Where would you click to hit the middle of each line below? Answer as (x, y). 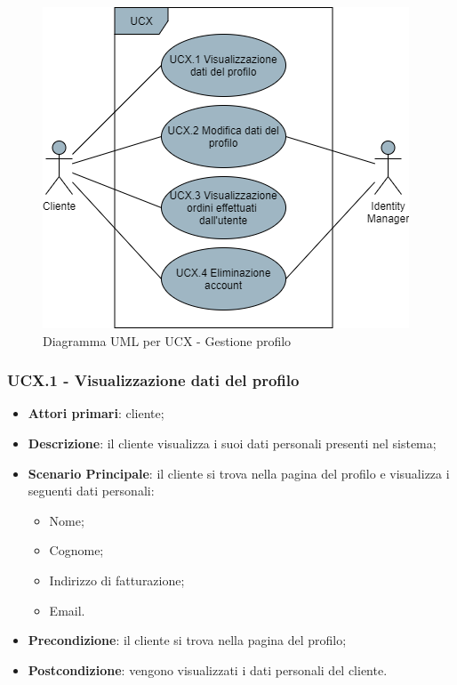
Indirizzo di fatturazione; (117, 580)
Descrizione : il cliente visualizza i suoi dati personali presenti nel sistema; (232, 443)
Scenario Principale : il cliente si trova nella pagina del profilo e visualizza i (239, 473)
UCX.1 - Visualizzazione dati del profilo (153, 380)
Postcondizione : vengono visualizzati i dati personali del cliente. (208, 669)
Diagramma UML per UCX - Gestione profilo (167, 340)
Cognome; (76, 550)
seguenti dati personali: (91, 491)
